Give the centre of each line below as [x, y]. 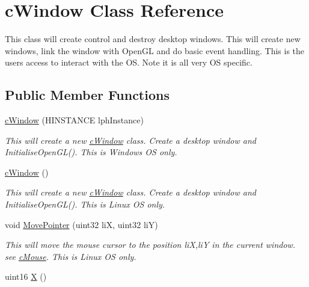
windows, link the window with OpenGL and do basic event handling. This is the [155, 50]
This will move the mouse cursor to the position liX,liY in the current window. [150, 245]
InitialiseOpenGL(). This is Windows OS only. [91, 152]
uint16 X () [26, 276]
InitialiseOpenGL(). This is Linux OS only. [85, 204]
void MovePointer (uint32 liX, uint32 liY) [81, 224]
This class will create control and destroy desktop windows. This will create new [153, 39]
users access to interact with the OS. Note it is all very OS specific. [129, 62]
